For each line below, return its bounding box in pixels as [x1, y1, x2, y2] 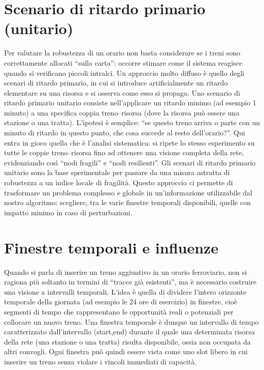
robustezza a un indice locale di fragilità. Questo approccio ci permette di [4, 177, 233, 188]
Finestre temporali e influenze [4, 237, 219, 258]
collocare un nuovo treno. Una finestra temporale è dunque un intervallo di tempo [4, 316, 259, 327]
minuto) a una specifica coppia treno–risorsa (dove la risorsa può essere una [4, 107, 240, 118]
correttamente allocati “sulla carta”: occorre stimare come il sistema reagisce [4, 57, 243, 68]
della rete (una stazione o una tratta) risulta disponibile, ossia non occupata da [4, 336, 251, 347]
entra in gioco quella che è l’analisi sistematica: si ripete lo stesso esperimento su [4, 137, 255, 148]
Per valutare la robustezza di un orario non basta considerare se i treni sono [4, 47, 241, 58]
